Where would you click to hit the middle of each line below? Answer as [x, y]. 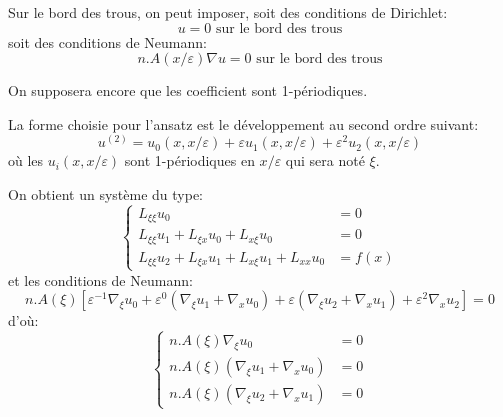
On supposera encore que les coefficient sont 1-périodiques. [188, 90]
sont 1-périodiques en [189, 160]
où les [26, 160]
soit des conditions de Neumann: [107, 41]
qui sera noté [325, 160]
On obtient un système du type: [105, 193]
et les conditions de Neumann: [100, 279]
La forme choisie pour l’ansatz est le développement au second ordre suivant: [243, 123]
